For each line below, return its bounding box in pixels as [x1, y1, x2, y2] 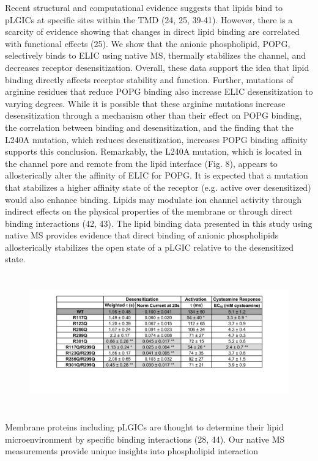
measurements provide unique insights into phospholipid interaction [5, 444, 258, 457]
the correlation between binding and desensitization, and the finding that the [5, 120, 294, 133]
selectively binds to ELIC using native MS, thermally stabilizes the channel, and [5, 49, 306, 62]
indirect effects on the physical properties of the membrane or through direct [5, 205, 293, 218]
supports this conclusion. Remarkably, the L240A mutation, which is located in [5, 145, 302, 158]
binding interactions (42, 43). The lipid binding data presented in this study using [5, 216, 312, 229]
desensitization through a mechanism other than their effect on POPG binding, [5, 109, 302, 122]
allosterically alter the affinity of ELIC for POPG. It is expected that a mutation [5, 169, 308, 182]
